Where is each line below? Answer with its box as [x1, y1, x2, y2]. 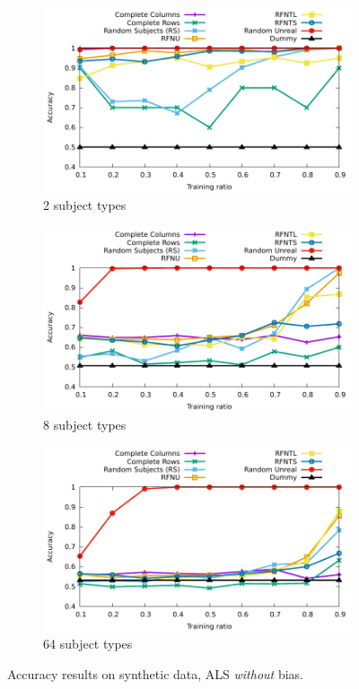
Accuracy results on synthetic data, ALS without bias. [7, 664, 303, 683]
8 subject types [43, 414, 127, 433]
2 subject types [43, 195, 127, 214]
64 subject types [43, 634, 133, 653]
